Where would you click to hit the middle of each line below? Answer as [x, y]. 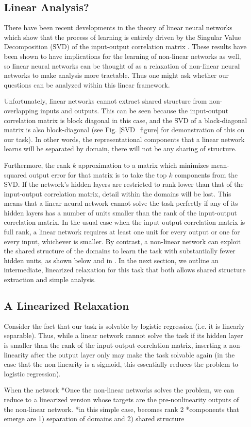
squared [16, 174]
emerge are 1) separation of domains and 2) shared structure [94, 418]
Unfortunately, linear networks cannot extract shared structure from [105, 101]
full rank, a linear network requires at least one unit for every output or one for [122, 232]
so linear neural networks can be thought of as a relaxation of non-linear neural [122, 65]
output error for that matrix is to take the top [98, 174]
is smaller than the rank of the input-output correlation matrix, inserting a [116, 345]
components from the [206, 174]
